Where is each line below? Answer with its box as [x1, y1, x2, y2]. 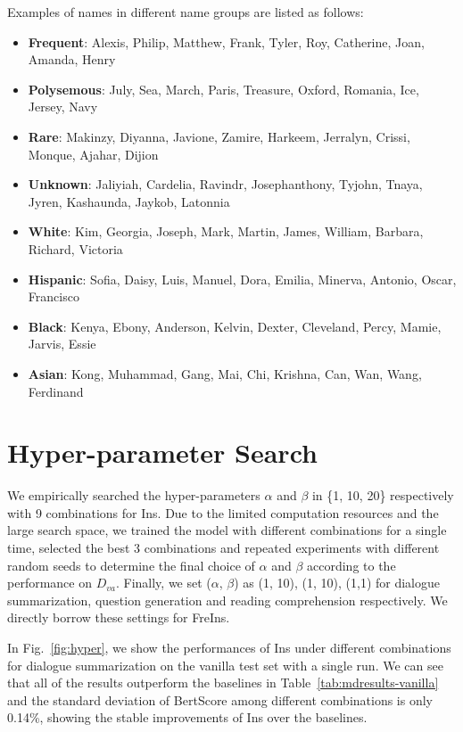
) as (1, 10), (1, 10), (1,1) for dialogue [234, 573, 440, 592]
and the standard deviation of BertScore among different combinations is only [7, 690, 433, 709]
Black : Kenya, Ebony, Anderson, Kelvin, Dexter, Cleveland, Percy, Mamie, [28, 317, 442, 335]
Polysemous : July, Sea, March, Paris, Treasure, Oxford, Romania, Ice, [28, 79, 419, 98]
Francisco [28, 287, 79, 306]
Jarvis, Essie [28, 334, 96, 353]
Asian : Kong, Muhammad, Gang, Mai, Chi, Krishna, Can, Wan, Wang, [28, 364, 422, 382]
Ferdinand [28, 382, 84, 400]
